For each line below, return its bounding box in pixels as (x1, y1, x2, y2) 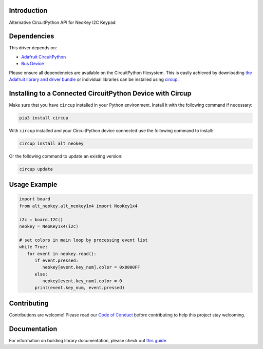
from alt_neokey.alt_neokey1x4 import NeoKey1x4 (19, 203, 138, 209)
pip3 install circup (19, 115, 68, 120)
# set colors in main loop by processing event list (19, 237, 148, 243)
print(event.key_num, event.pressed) (35, 285, 125, 291)
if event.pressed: (35, 257, 79, 263)
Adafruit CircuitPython (21, 54, 66, 59)
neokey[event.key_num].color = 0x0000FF (42, 265, 140, 270)
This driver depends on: (9, 45, 57, 51)
